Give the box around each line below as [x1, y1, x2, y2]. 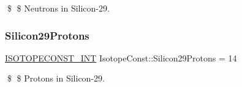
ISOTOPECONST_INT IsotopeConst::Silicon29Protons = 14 [5, 51, 237, 64]
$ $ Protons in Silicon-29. [7, 72, 105, 85]
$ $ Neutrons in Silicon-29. [7, 2, 110, 14]
